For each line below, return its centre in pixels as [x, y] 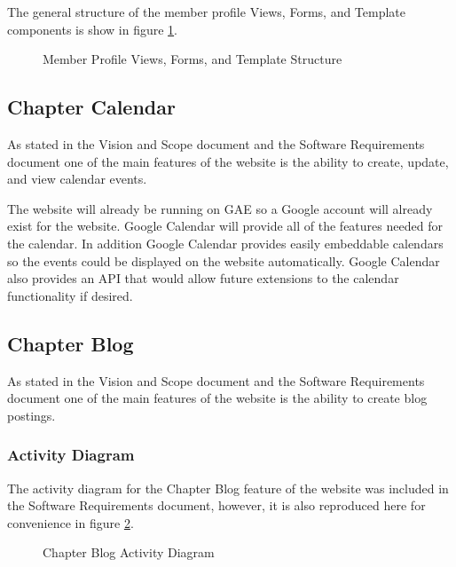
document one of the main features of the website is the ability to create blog [217, 398]
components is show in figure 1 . [92, 29]
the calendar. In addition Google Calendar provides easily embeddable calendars [225, 243]
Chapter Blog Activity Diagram [129, 552]
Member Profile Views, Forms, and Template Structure [193, 59]
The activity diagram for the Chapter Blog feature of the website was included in [228, 488]
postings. [31, 415]
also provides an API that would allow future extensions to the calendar [203, 278]
